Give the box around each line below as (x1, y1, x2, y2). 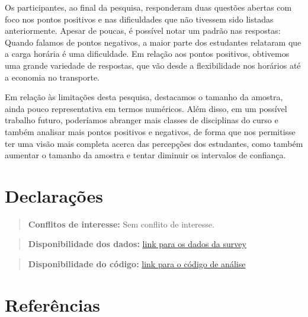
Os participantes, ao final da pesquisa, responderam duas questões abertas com (5, 1, 292, 13)
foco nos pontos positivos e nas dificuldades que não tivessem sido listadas (5, 12, 274, 25)
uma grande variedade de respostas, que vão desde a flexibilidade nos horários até (5, 59, 301, 71)
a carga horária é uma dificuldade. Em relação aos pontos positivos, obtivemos (5, 47, 290, 60)
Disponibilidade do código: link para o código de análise (28, 258, 246, 270)
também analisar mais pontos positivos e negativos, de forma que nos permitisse (5, 125, 296, 137)
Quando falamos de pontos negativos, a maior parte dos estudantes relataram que (5, 36, 301, 48)
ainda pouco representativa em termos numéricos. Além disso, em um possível (5, 102, 287, 114)
